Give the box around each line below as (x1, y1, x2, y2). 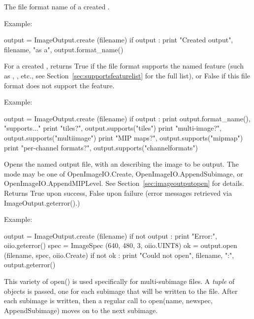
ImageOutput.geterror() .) (4, 197, 80, 208)
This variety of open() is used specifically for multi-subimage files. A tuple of (4, 276, 235, 286)
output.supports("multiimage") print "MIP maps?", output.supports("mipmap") (4, 132, 243, 142)
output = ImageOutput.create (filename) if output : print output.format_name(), (4, 113, 251, 123)
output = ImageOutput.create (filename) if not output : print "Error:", (4, 230, 217, 241)
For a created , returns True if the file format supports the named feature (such (4, 61, 244, 71)
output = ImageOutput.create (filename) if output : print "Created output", (4, 35, 233, 45)
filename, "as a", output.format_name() (4, 44, 124, 54)
